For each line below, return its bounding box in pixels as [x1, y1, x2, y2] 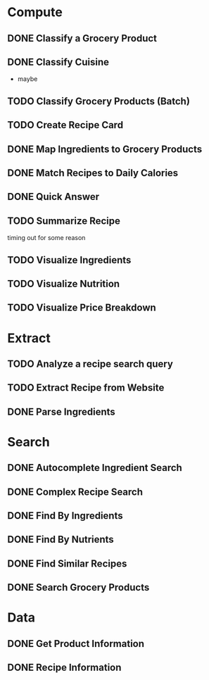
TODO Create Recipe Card [7, 119, 124, 131]
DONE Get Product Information [7, 638, 145, 650]
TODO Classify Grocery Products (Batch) [7, 95, 190, 107]
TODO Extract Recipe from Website [7, 382, 165, 394]
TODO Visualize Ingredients [7, 254, 132, 266]
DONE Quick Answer [7, 191, 100, 203]
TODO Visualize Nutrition [7, 277, 120, 289]
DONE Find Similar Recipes [7, 558, 127, 569]
